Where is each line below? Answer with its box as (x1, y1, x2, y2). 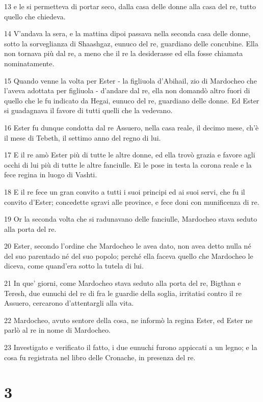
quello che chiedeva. (4, 11, 66, 21)
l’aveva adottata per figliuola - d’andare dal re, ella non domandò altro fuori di (4, 85, 250, 96)
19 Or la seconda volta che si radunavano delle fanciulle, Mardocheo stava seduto (4, 213, 257, 224)
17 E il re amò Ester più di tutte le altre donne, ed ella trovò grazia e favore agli (4, 149, 255, 160)
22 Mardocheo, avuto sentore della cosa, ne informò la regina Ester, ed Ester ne (4, 314, 253, 325)
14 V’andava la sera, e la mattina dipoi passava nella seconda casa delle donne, (4, 28, 251, 39)
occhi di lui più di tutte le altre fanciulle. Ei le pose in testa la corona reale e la (4, 159, 252, 170)
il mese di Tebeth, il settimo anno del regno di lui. (4, 132, 161, 143)
